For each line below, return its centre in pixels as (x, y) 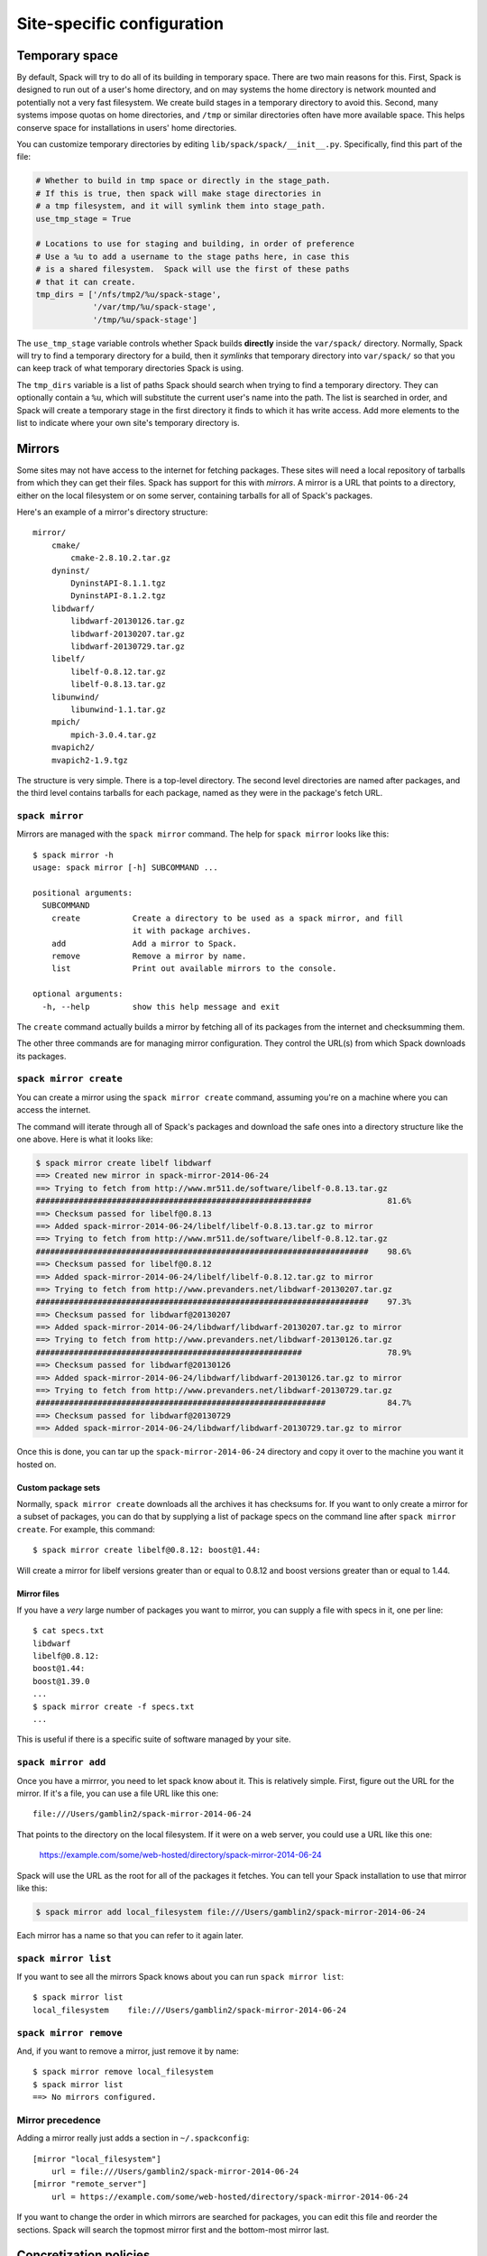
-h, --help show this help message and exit (161, 1007)
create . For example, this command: (86, 1529)
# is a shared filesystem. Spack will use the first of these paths (193, 269)
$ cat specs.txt (69, 1631)
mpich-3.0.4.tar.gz (114, 735)
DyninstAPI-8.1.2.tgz (119, 596)
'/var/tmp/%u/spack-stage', (154, 307)
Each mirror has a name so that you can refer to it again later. (130, 1935)
